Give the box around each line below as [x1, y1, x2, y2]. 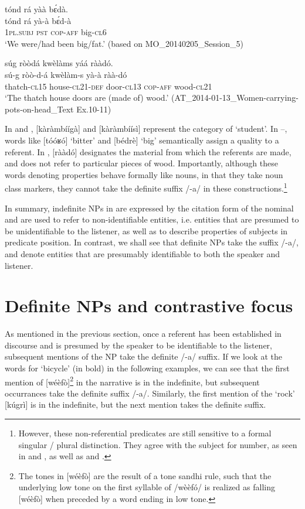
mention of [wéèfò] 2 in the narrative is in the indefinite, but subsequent [5, 374, 260, 388]
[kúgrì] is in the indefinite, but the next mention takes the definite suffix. [5, 398, 266, 411]
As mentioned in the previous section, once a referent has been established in [5, 327, 282, 340]
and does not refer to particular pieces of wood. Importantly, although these [5, 157, 278, 169]
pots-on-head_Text [5, 103, 74, 115]
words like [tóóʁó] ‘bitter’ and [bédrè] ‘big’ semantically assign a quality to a [5, 134, 279, 146]
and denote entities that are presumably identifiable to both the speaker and [5, 247, 280, 259]
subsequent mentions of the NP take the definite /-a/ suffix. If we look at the [5, 350, 282, 363]
